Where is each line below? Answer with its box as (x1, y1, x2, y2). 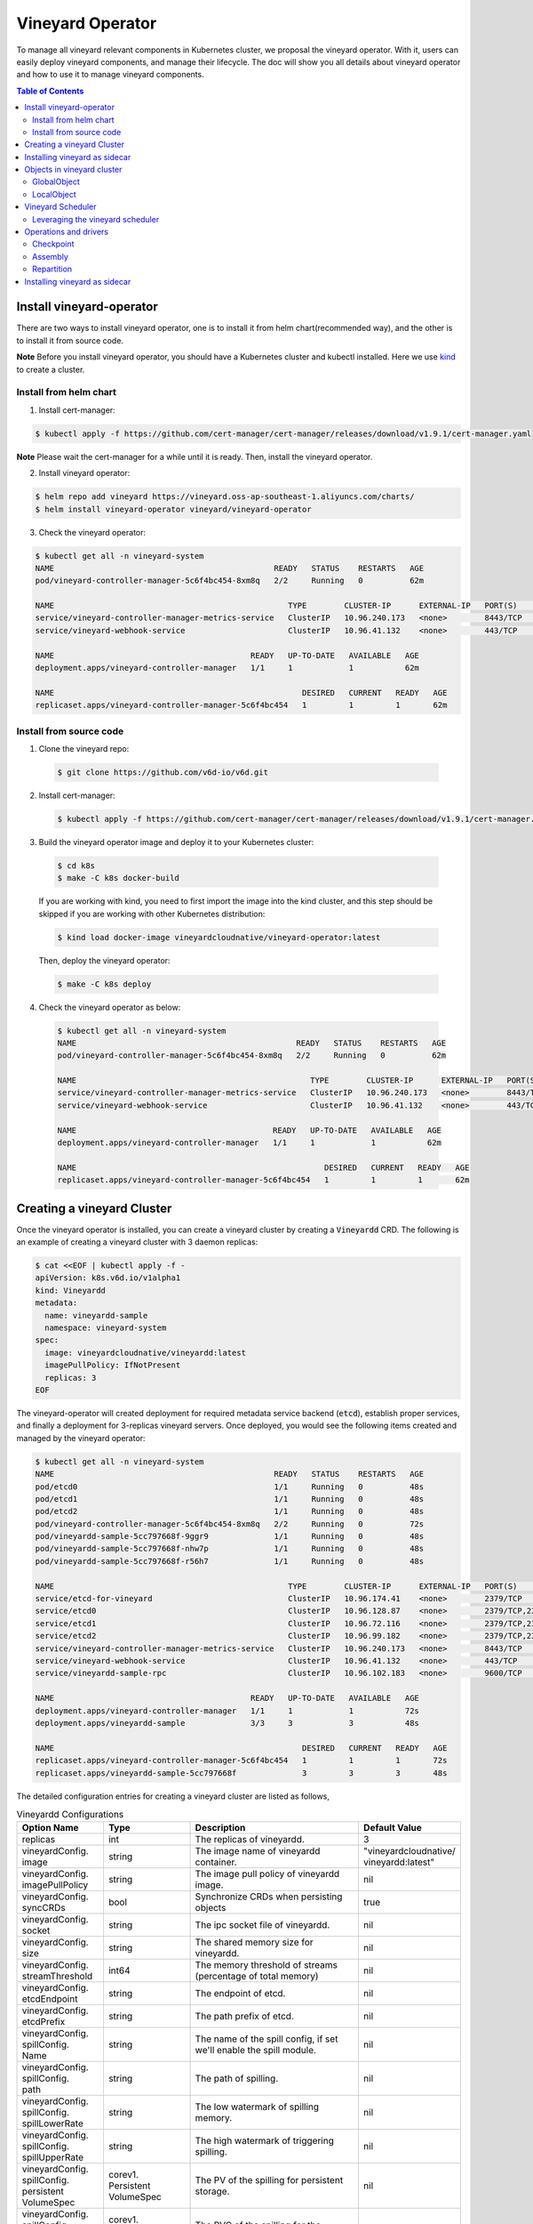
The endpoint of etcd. (195, 1987, 286, 2000)
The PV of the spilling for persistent (195, 2174, 344, 2187)
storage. (195, 2185, 230, 2197)
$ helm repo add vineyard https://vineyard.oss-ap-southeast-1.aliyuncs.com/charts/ (35, 492, 415, 502)
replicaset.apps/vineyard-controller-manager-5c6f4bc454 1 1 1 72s (35, 1755, 448, 1766)
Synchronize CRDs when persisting (195, 1890, 343, 1903)
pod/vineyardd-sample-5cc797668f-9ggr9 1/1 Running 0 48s (35, 1531, 425, 1542)
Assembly (32, 251, 68, 262)
